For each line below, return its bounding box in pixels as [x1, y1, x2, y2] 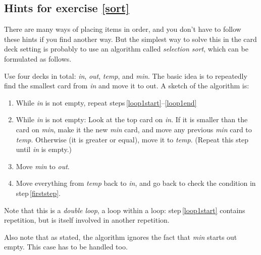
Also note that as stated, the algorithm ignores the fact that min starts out [4, 231, 237, 242]
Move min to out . [16, 161, 70, 171]
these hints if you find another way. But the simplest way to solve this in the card [4, 33, 257, 44]
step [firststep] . [16, 187, 61, 198]
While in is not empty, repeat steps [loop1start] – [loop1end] [16, 97, 197, 108]
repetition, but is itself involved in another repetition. [4, 215, 170, 225]
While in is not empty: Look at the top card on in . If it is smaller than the [16, 114, 248, 125]
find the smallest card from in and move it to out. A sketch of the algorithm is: [4, 80, 249, 91]
